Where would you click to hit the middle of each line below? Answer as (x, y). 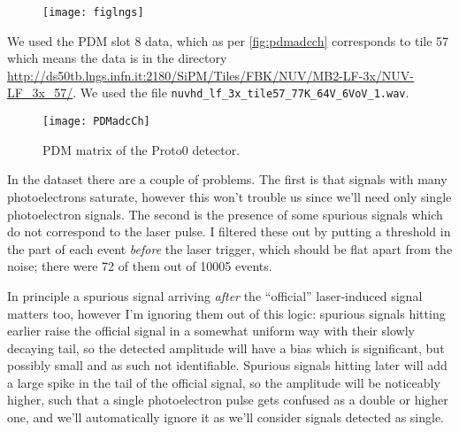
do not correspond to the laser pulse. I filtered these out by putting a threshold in (229, 231)
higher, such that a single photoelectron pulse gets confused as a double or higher (228, 400)
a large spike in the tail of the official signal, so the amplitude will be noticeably (224, 382)
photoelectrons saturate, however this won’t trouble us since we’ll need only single (229, 196)
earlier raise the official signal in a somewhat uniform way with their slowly (211, 331)
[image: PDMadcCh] (96, 122)
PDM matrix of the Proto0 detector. (142, 149)
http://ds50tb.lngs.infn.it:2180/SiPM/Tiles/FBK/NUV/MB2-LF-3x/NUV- (210, 75)
